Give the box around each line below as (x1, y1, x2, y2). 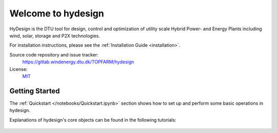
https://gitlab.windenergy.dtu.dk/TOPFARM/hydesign (22, 59, 134, 65)
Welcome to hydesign (9, 8, 105, 19)
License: (9, 66, 28, 72)
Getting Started (9, 86, 60, 95)
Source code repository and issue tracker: (9, 51, 98, 58)
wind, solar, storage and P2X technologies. (9, 32, 100, 39)
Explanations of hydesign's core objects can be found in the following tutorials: (9, 117, 176, 123)
